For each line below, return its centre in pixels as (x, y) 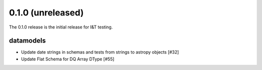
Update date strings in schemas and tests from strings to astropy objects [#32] (100, 52)
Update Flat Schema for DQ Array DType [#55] (68, 59)
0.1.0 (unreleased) (46, 13)
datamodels (27, 41)
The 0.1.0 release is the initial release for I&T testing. (61, 27)
